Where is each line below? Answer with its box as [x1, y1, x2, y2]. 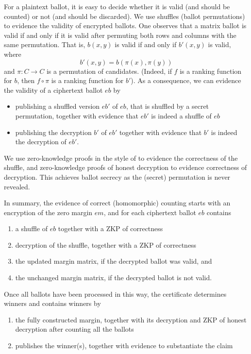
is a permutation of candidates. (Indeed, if [46, 66, 172, 76]
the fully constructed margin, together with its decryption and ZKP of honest [15, 314, 247, 324]
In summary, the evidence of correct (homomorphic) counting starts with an [4, 198, 231, 208]
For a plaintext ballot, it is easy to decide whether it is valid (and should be [4, 1, 230, 11]
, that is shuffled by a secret [126, 101, 209, 111]
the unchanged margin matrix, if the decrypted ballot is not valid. [15, 272, 212, 283]
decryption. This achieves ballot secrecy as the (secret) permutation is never [4, 171, 231, 182]
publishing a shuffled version [15, 101, 100, 111]
